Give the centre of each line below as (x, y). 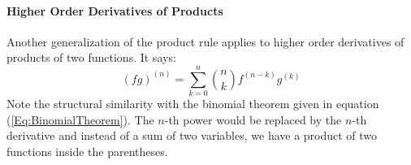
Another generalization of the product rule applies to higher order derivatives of (205, 41)
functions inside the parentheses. (87, 151)
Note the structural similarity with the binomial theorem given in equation (193, 104)
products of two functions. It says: (91, 57)
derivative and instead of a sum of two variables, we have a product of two (192, 135)
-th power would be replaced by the (253, 119)
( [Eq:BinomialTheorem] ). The (80, 119)
